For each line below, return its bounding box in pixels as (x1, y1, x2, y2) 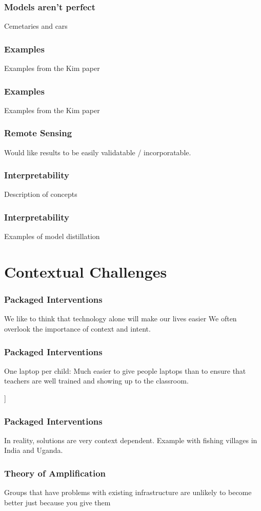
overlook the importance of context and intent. (4, 323, 151, 334)
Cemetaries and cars (4, 21, 68, 31)
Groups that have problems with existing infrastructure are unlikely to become (4, 487, 252, 498)
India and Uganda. (4, 445, 63, 455)
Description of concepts (4, 189, 77, 199)
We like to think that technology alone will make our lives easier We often (4, 313, 237, 324)
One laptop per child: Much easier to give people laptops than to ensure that (4, 365, 246, 376)
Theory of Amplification (4, 466, 106, 479)
